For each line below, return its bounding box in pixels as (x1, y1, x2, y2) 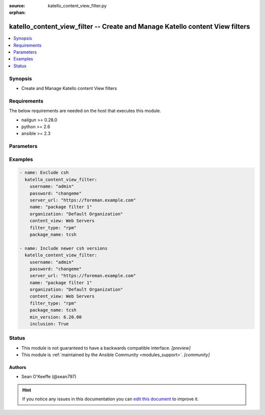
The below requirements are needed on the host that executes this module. (9, 108, 161, 114)
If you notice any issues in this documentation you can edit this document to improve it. (22, 396, 199, 402)
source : (9, 3, 26, 8)
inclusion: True (29, 321, 69, 327)
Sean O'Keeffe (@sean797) (21, 373, 77, 379)
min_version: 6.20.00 (29, 314, 82, 320)
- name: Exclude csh (19, 170, 69, 175)
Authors (9, 364, 26, 370)
